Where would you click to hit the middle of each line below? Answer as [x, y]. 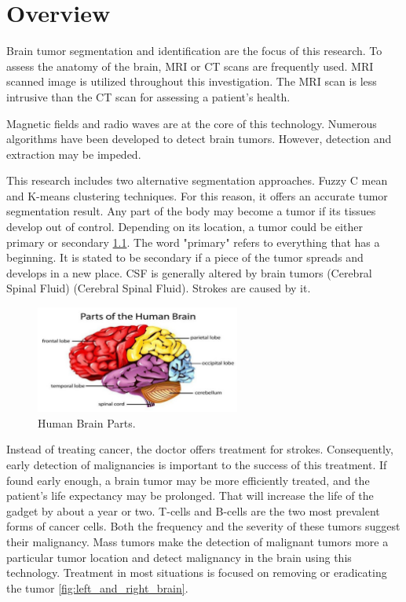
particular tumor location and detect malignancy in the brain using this [179, 557]
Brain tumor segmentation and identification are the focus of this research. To [194, 51]
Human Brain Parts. [87, 422]
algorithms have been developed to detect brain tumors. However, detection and [199, 139]
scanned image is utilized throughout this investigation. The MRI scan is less [192, 81]
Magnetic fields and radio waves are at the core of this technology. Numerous [192, 123]
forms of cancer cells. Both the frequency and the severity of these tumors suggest [203, 526]
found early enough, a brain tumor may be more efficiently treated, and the [188, 480]
